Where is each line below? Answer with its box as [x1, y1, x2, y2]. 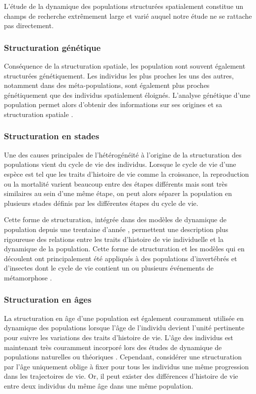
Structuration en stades [4, 130, 99, 142]
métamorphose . [4, 272, 52, 282]
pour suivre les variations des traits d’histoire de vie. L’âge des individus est [4, 332, 233, 342]
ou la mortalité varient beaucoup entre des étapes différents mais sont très [4, 178, 228, 189]
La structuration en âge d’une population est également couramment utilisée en [4, 313, 244, 323]
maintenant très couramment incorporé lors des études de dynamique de [4, 342, 222, 352]
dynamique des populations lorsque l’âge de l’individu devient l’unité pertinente [4, 322, 245, 333]
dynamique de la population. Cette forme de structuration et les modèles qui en [4, 243, 245, 254]
